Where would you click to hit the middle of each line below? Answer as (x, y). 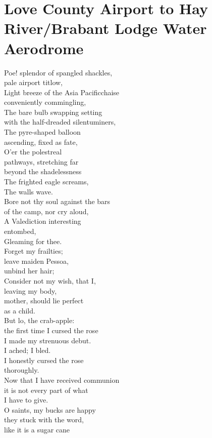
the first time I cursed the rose (51, 330)
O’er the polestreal (33, 152)
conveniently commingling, (45, 102)
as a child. (20, 310)
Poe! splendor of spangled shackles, (58, 72)
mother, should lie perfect (44, 301)
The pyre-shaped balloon (42, 132)
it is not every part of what (46, 390)
